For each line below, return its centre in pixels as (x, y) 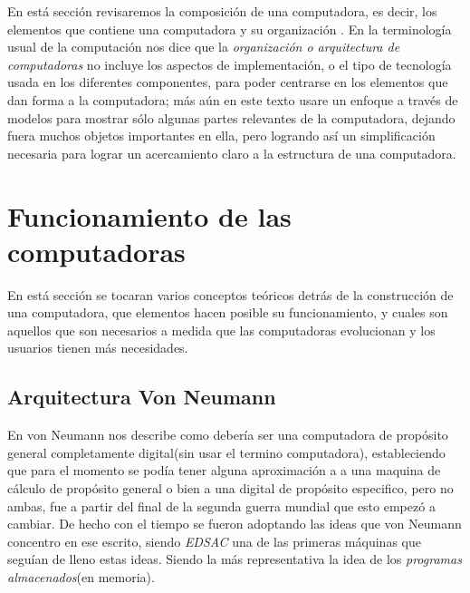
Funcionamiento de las (149, 215)
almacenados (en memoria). (81, 576)
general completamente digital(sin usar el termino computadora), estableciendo (226, 452)
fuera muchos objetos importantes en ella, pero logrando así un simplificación (221, 136)
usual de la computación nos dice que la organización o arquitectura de (204, 47)
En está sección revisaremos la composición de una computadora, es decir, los (222, 11)
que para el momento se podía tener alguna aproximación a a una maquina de (224, 470)
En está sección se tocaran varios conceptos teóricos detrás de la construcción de (230, 294)
